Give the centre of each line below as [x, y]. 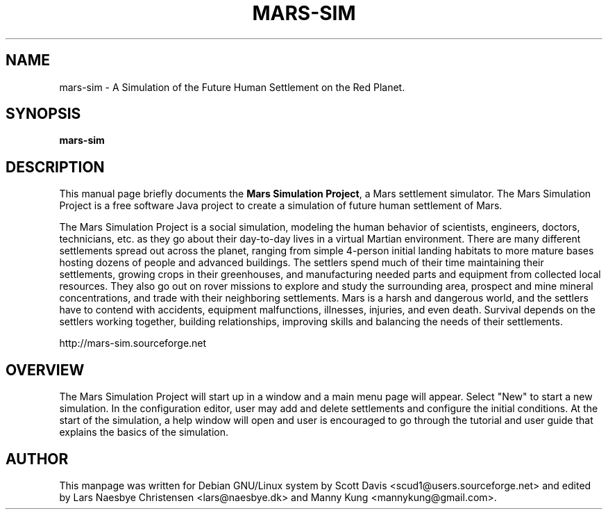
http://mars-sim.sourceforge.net [133, 343]
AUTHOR [37, 459]
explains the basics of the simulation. [144, 432]
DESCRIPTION [55, 167]
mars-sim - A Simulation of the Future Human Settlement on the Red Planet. [232, 87]
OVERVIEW [45, 370]
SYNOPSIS [43, 114]
